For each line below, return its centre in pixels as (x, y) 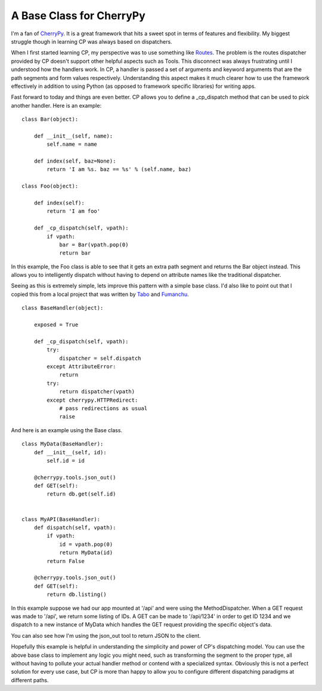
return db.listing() (77, 594)
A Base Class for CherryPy (78, 16)
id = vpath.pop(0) (86, 544)
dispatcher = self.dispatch (100, 358)
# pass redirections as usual (103, 408)
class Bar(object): (50, 119)
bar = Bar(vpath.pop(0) (94, 244)
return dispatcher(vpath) (97, 392)
